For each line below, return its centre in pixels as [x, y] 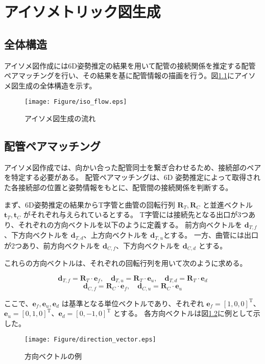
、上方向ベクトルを [116, 235]
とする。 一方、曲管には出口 [211, 235]
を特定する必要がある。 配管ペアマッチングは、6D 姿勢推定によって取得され [132, 177]
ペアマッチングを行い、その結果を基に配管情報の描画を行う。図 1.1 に [119, 75]
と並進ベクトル [227, 204]
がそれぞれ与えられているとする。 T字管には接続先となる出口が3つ [136, 214]
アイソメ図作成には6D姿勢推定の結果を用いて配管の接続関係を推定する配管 [130, 65]
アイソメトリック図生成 [82, 12]
